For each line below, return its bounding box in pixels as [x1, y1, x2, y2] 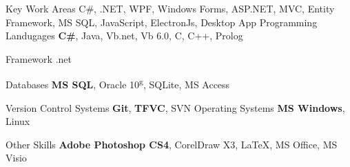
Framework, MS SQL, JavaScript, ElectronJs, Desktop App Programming [6, 14, 318, 29]
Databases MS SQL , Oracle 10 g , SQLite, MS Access [6, 75, 230, 92]
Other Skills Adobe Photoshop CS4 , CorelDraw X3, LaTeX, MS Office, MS [6, 137, 338, 151]
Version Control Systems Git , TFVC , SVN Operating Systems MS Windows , [6, 100, 345, 115]
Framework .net [6, 51, 72, 66]
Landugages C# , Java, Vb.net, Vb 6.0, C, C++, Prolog [6, 28, 243, 43]
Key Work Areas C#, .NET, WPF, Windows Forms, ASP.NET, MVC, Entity [6, 1, 335, 15]
